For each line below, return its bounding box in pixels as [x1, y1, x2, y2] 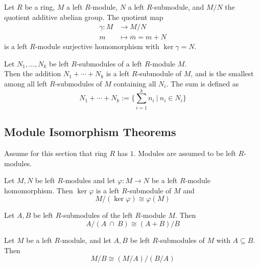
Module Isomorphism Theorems [4, 124, 176, 140]
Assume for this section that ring [4, 147, 107, 158]
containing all [113, 78, 156, 89]
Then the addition [4, 68, 61, 79]
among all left [4, 78, 48, 89]
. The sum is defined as [166, 78, 239, 89]
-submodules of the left [61, 210, 133, 220]
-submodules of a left [77, 58, 143, 69]
